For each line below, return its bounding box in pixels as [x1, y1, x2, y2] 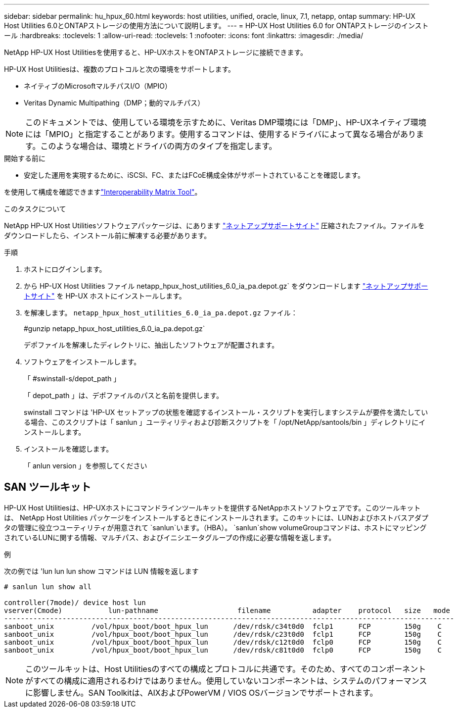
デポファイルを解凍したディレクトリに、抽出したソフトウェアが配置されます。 [24, 341, 279, 349]
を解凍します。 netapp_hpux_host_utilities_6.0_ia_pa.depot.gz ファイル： [24, 308, 298, 317]
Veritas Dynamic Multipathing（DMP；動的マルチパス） [24, 99, 205, 107]
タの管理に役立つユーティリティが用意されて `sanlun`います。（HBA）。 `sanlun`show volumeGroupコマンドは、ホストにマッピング [4, 523, 427, 532]
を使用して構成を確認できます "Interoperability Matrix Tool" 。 [4, 188, 202, 196]
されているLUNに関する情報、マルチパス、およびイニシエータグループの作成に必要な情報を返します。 [4, 533, 336, 542]
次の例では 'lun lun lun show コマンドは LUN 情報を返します [4, 566, 199, 575]
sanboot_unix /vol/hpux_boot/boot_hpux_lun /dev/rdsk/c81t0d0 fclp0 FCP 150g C [4, 646, 442, 654]
